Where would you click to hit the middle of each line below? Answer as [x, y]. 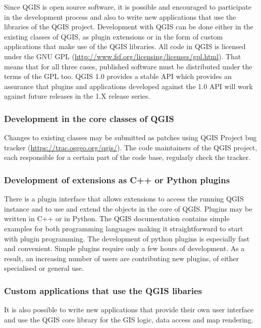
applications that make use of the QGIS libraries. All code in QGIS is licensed [125, 46]
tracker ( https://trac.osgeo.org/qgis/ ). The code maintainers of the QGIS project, [131, 147]
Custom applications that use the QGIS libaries [103, 290]
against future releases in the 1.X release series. [77, 96]
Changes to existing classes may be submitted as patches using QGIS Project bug [130, 137]
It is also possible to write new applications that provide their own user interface [129, 310]
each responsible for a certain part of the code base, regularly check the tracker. [127, 157]
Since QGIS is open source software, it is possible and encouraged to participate [128, 7]
